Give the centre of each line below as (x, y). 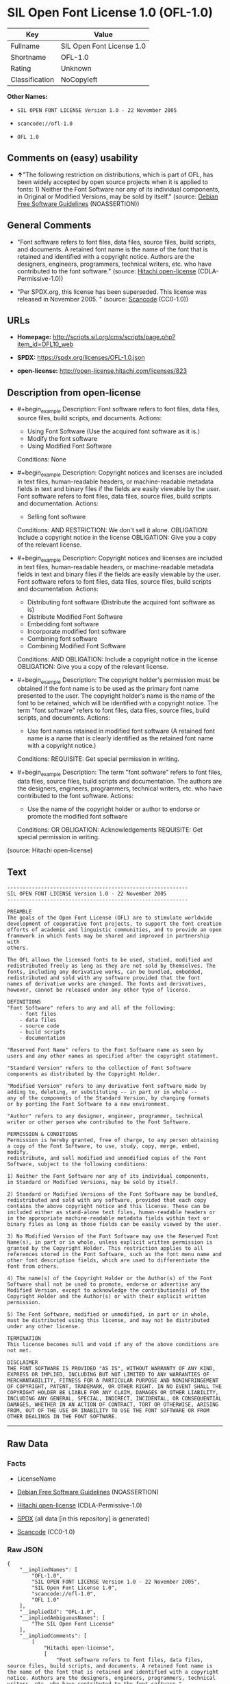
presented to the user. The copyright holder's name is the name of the (116, 696)
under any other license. (44, 1326)
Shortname (28, 57)
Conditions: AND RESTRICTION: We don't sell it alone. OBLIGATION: (113, 530)
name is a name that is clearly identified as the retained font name (120, 738)
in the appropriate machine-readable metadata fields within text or (108, 1218)
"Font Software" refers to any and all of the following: (91, 1008)
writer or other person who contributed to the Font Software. (99, 1122)
